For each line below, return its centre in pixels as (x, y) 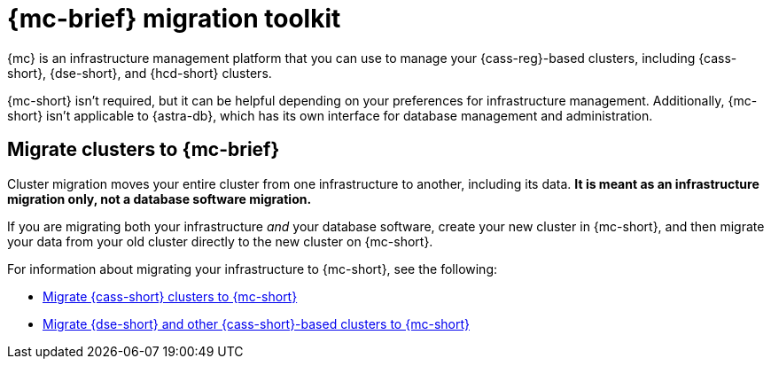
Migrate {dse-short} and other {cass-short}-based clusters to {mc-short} (256, 323)
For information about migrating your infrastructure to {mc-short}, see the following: (253, 269)
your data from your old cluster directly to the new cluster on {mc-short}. (220, 241)
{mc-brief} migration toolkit (174, 19)
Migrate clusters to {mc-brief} (144, 150)
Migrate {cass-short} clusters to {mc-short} (170, 296)
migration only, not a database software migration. (160, 199)
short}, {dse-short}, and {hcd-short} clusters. (140, 73)
